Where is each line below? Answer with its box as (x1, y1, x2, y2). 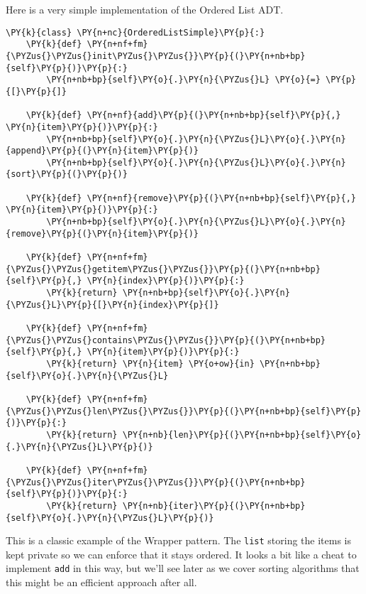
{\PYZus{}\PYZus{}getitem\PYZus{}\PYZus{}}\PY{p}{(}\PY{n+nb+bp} (6, 264, 321, 274)
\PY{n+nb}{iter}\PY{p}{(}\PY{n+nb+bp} (122, 500, 306, 511)
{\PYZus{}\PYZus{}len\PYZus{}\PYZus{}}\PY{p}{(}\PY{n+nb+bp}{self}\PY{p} (6, 406, 362, 416)
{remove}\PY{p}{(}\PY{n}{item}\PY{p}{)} (6, 228, 199, 239)
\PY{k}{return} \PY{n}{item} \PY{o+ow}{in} (46, 358, 255, 369)
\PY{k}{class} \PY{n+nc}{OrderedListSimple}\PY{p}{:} (6, 27, 265, 38)
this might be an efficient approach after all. (6, 575, 197, 590)
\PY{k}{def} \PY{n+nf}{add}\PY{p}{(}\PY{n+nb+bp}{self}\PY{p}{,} (26, 110, 341, 121)
